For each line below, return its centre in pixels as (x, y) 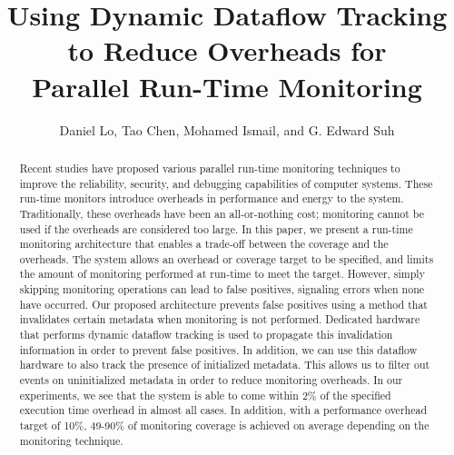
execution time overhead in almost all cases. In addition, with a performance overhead (223, 410)
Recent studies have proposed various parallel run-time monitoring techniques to (210, 168)
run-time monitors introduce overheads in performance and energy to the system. (212, 198)
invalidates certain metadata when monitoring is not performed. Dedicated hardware (220, 319)
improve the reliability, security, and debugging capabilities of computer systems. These (226, 183)
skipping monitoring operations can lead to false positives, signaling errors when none (222, 289)
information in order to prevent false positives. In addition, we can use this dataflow (218, 349)
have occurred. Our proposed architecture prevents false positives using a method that (223, 304)
